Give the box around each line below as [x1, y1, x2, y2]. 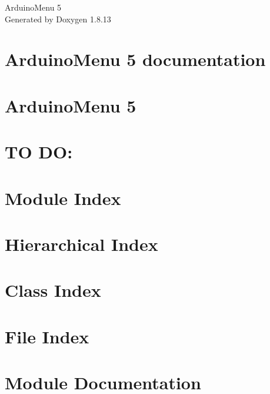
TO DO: [5, 140, 73, 164]
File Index [5, 324, 89, 348]
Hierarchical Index [5, 231, 158, 256]
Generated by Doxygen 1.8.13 [5, 12, 111, 25]
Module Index [5, 186, 121, 210]
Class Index [5, 278, 101, 302]
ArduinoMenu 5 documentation [5, 47, 266, 71]
